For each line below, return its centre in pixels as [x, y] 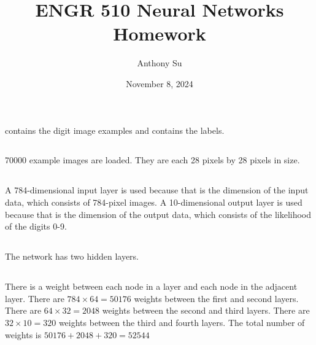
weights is [23, 334]
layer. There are [35, 298]
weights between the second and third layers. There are [206, 310]
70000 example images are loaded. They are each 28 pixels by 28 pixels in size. [152, 160]
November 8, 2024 [160, 83]
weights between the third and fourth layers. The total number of [182, 322]
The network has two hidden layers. [72, 256]
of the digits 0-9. [36, 226]
